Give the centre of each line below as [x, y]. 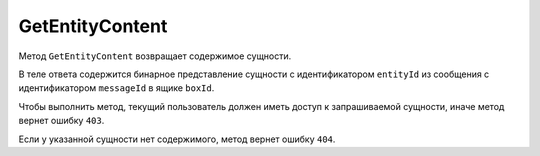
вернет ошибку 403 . [61, 121]
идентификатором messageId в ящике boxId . [116, 88]
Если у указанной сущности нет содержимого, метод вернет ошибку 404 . [177, 139]
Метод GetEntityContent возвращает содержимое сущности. [155, 56]
